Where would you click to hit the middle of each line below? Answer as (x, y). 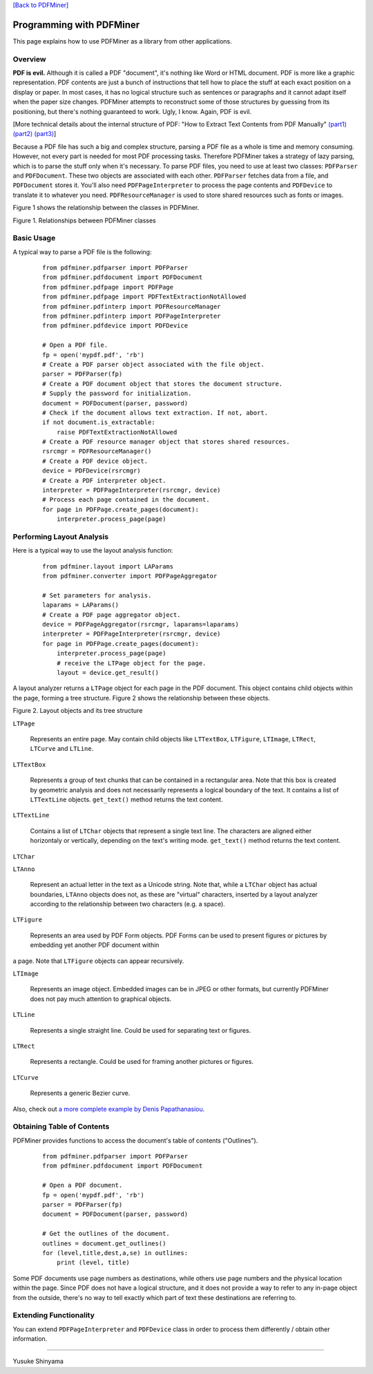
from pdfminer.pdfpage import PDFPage (108, 287)
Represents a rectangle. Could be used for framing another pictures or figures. (142, 1062)
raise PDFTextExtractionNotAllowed (117, 432)
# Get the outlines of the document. (106, 1234)
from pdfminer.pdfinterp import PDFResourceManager (132, 306)
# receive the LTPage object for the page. (131, 663)
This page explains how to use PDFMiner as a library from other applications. (122, 41)
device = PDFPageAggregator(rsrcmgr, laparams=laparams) (141, 624)
